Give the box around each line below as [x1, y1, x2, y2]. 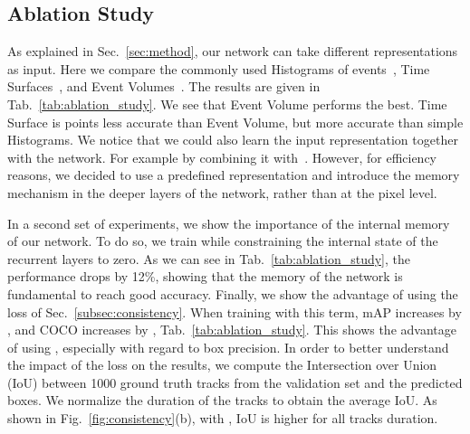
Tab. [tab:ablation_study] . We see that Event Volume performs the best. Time [7, 94, 447, 113]
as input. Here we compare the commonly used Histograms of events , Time [7, 59, 430, 78]
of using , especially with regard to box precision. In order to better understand [7, 337, 449, 356]
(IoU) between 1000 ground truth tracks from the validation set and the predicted [7, 373, 463, 392]
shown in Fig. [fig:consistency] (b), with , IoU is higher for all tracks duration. [7, 409, 438, 428]
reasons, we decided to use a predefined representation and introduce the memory [7, 165, 460, 184]
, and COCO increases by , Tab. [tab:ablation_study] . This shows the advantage [7, 320, 456, 339]
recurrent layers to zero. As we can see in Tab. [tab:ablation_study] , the [7, 249, 411, 268]
